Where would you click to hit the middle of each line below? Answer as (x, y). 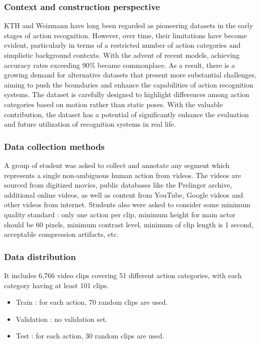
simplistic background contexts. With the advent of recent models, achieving (122, 55)
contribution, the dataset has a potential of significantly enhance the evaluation (126, 114)
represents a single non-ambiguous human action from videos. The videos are (123, 175)
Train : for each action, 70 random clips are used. (92, 302)
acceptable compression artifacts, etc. (61, 234)
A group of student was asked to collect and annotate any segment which (117, 165)
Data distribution (40, 256)
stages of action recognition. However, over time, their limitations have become (125, 35)
